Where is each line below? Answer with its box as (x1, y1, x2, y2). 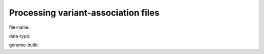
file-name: (9, 24, 30, 30)
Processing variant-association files (9, 7, 160, 18)
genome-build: (9, 42, 39, 48)
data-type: (9, 33, 30, 39)
